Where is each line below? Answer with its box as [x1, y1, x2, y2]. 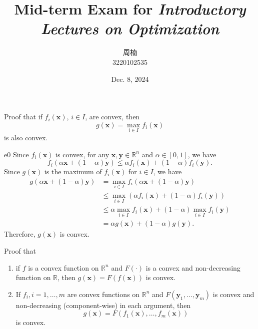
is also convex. [4, 132, 48, 142]
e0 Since [4, 149, 29, 159]
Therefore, [4, 229, 35, 239]
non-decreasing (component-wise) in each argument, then [15, 300, 191, 310]
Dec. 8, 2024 [111, 73, 149, 84]
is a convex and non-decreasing [145, 262, 240, 273]
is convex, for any [55, 149, 109, 159]
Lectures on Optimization [40, 18, 219, 39]
